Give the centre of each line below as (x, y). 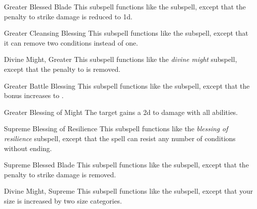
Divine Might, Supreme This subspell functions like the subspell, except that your (128, 191)
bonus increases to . (34, 95)
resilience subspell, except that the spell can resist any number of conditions (120, 138)
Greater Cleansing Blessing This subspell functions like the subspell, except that (126, 33)
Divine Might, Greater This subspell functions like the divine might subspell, (121, 59)
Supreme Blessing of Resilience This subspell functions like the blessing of (116, 129)
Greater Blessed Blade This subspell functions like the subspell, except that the (125, 6)
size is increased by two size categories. (63, 200)
